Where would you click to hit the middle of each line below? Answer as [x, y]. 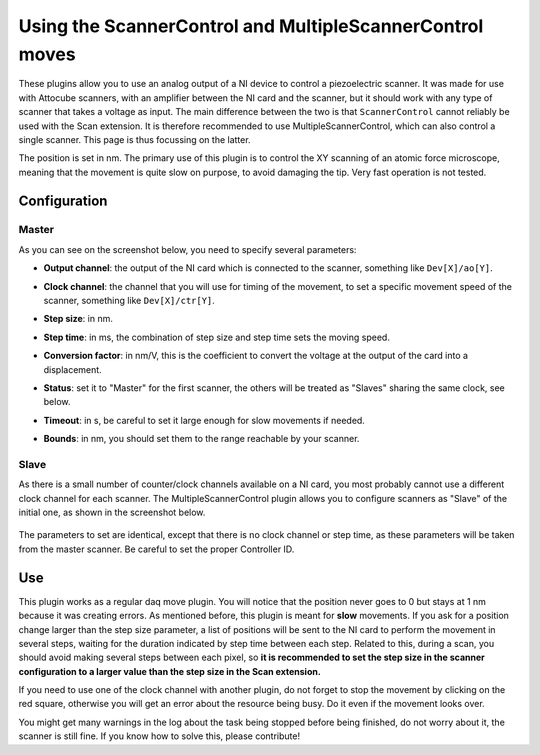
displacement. [72, 369]
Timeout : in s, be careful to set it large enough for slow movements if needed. [204, 420]
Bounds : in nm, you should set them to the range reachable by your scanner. [201, 439]
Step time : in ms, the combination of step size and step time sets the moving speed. [216, 337]
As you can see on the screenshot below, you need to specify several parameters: [187, 249]
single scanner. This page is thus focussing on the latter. [134, 139]
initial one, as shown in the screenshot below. [112, 512]
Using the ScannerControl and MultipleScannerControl [251, 26]
